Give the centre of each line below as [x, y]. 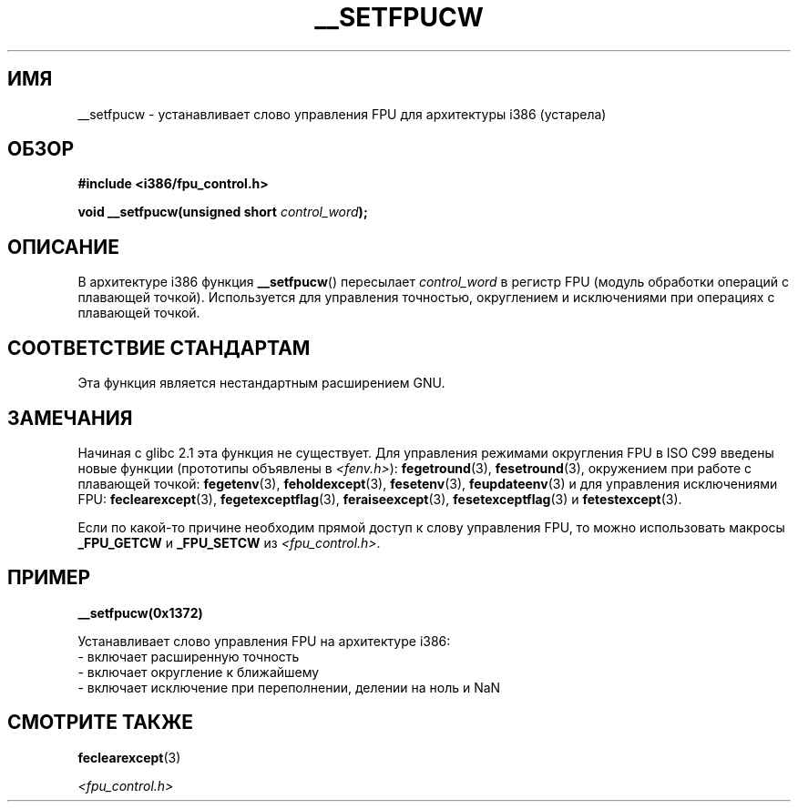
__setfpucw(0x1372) [140, 612]
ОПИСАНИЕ [63, 247]
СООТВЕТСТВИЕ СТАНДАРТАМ [159, 348]
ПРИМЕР [49, 578]
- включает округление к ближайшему [199, 672]
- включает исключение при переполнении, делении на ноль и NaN [289, 687]
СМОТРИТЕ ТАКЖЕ [101, 723]
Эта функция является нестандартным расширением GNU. [261, 383]
